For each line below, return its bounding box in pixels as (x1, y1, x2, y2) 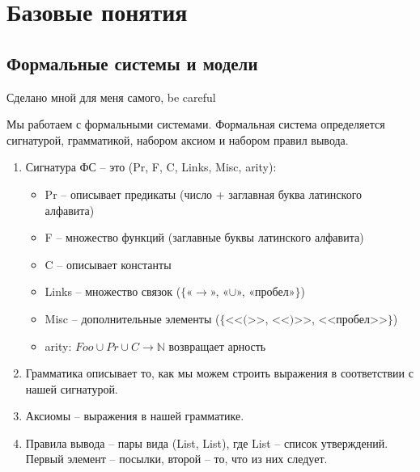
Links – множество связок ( (45, 283, 181, 300)
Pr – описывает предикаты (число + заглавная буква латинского (45, 185, 363, 202)
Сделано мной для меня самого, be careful (6, 88, 216, 105)
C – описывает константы (45, 255, 172, 272)
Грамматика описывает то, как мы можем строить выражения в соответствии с (25, 365, 414, 381)
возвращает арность (168, 337, 266, 354)
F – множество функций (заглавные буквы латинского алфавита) (45, 229, 364, 246)
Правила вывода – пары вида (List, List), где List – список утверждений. (25, 434, 388, 451)
